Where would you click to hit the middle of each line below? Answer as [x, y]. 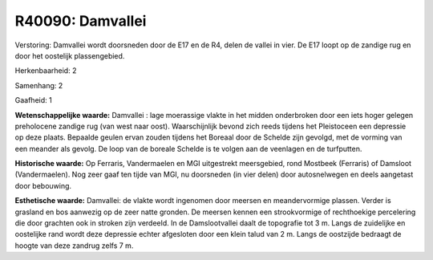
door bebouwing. [43, 185]
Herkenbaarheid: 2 [46, 71]
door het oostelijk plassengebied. [70, 55]
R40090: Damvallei [81, 21]
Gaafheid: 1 [33, 100]
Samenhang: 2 [39, 85]
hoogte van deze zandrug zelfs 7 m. [74, 246]
